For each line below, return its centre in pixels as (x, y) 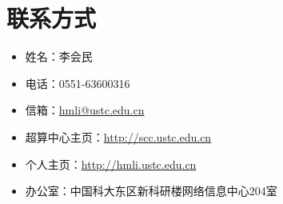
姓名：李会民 (59, 56)
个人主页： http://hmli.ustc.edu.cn (111, 164)
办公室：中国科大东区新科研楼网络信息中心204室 (151, 191)
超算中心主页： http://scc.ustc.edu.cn (118, 136)
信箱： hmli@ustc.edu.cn (85, 110)
